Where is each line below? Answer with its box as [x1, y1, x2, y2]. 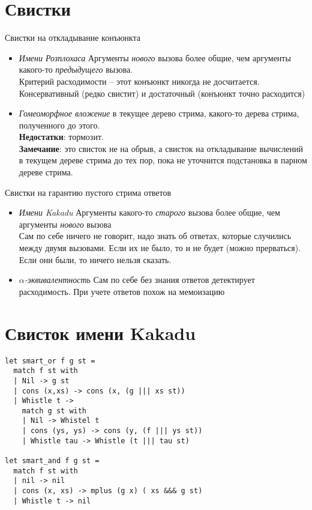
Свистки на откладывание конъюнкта [5, 31, 140, 44]
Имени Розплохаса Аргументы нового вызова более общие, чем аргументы [19, 51, 291, 64]
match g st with [22, 406, 87, 415]
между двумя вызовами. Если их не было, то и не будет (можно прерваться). [19, 241, 301, 254]
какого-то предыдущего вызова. [19, 63, 133, 76]
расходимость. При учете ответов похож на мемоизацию [19, 285, 225, 297]
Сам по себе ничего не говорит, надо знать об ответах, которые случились [19, 229, 292, 242]
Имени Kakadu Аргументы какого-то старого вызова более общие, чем [19, 206, 280, 219]
